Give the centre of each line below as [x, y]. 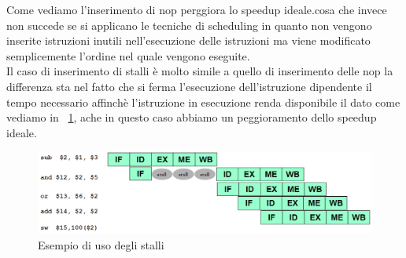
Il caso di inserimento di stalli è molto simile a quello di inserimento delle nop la [200, 71]
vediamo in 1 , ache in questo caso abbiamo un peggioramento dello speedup [192, 117]
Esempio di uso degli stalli [101, 244]
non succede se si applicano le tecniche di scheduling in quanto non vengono [189, 25]
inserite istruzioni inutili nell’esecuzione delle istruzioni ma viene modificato [188, 40]
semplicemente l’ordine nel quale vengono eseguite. [128, 55]
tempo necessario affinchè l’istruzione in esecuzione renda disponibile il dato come [203, 102]
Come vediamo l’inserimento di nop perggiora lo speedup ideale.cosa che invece [197, 9]
